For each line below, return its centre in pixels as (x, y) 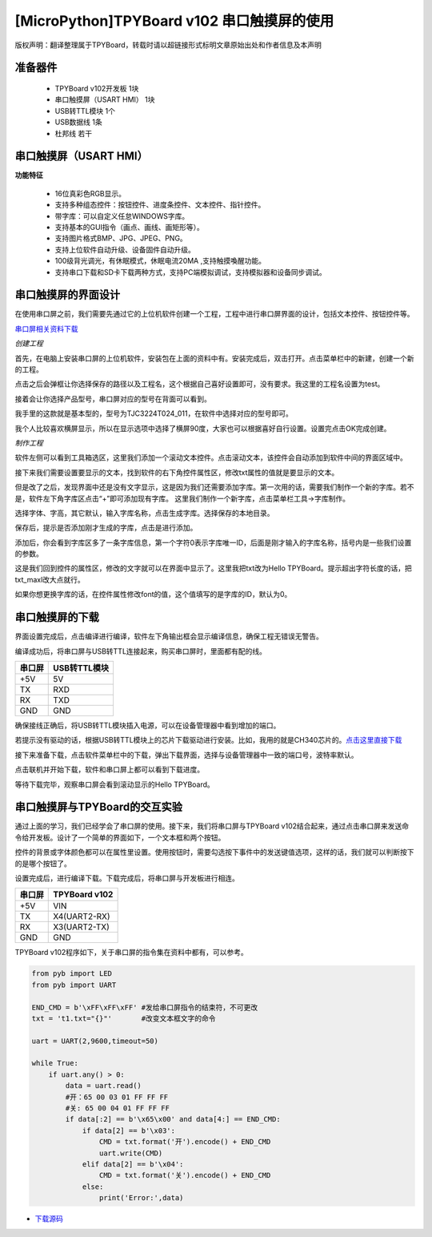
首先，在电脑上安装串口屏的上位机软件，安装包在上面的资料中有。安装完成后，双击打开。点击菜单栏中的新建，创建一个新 (214, 358)
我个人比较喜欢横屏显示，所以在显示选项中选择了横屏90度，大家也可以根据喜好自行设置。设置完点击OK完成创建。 (203, 428)
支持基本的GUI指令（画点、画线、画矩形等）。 (129, 227)
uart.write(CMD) (131, 1153)
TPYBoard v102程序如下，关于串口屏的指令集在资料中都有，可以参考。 (131, 953)
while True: (55, 1063)
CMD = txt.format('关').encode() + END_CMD (185, 1175)
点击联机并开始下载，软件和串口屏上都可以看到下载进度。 (109, 770)
